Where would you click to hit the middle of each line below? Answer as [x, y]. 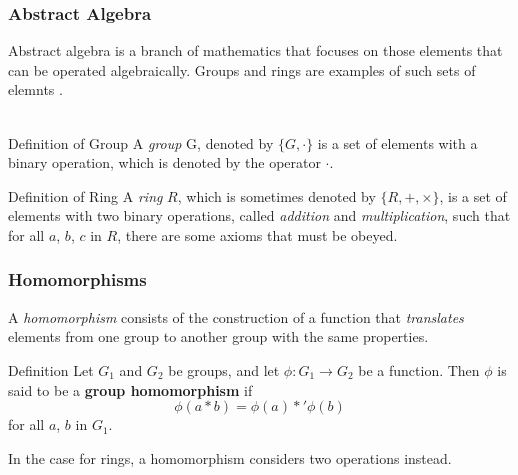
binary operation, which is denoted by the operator [164, 162]
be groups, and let [224, 369]
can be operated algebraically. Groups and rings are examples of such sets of [242, 69]
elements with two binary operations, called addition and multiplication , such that [259, 215]
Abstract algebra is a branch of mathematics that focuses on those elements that [255, 50]
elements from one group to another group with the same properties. [218, 336]
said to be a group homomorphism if [130, 389]
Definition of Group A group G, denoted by [141, 142]
